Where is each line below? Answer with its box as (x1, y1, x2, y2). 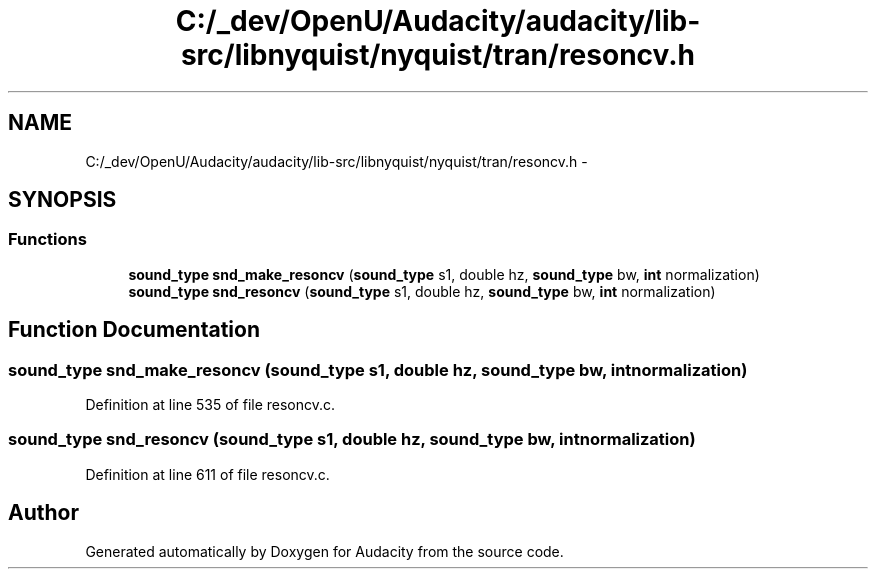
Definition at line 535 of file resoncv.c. (85, 396, 336, 414)
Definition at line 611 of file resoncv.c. (85, 465, 330, 483)
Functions (8, 229, 87, 250)
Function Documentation (8, 317, 260, 343)
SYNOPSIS (8, 187, 117, 213)
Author (8, 500, 79, 526)
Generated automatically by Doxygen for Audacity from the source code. (85, 542, 564, 560)
